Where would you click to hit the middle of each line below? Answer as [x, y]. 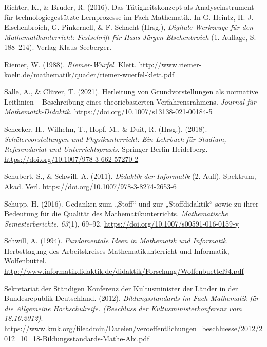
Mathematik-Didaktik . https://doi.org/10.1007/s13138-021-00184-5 [108, 111]
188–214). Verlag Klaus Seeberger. [58, 47]
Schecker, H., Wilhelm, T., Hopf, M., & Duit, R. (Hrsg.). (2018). [106, 128]
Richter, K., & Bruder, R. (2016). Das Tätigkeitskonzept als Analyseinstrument [129, 7]
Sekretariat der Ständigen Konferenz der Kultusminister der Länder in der [121, 288]
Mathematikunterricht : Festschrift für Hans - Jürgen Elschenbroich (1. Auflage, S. [130, 37]
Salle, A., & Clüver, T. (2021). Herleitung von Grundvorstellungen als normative [131, 91]
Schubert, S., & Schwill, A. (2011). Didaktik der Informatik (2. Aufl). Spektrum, [130, 176]
